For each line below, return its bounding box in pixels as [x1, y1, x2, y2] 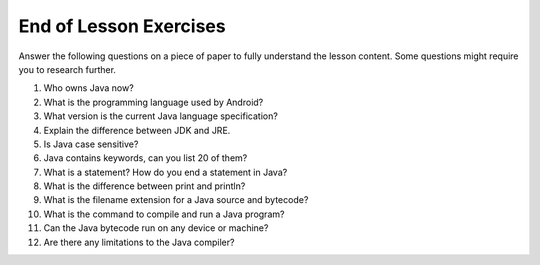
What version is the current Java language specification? [43, 110, 279, 122]
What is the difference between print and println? [43, 180, 246, 192]
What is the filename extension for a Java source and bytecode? [43, 194, 309, 206]
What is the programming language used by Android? [43, 96, 264, 108]
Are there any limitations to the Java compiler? [43, 236, 235, 248]
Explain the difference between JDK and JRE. [43, 124, 231, 136]
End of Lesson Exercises [18, 15, 226, 37]
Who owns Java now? [43, 82, 134, 94]
